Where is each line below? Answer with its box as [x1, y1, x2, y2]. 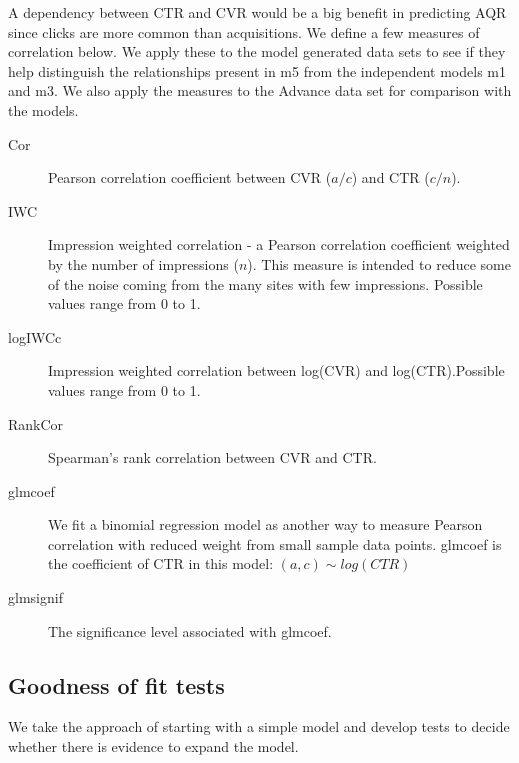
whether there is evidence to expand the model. [8, 736, 299, 757]
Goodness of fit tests [8, 669, 225, 700]
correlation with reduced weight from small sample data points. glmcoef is [48, 533, 502, 554]
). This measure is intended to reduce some [247, 253, 511, 274]
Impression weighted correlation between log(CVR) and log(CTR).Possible [48, 360, 505, 381]
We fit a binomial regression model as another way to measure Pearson [48, 514, 483, 535]
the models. [8, 99, 79, 120]
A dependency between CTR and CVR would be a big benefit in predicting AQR [8, 2, 507, 22]
